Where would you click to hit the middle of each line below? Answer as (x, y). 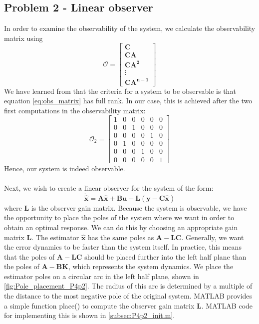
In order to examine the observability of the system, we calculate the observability (130, 28)
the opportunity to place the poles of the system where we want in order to (119, 217)
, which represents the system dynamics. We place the (151, 266)
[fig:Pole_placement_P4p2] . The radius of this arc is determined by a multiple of (128, 286)
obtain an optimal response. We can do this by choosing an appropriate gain (121, 227)
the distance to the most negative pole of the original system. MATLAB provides (128, 296)
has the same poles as (121, 237)
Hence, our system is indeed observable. (65, 168)
